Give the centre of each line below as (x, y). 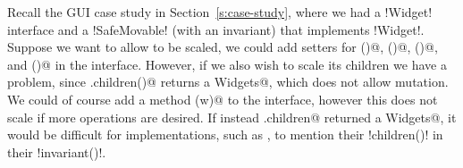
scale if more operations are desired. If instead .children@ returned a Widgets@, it (232, 117)
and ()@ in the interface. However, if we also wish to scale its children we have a (227, 64)
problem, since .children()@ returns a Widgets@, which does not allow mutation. (228, 82)
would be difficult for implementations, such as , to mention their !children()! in (225, 134)
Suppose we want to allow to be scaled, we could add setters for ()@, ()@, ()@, (223, 47)
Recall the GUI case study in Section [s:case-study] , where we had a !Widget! (220, 12)
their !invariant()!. (57, 151)
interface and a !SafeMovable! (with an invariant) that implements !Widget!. (216, 29)
